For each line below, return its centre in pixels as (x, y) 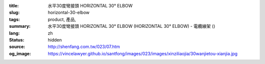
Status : (17, 40)
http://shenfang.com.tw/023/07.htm (84, 47)
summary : (20, 26)
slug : (14, 13)
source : (17, 47)
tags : (14, 19)
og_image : (20, 53)
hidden (55, 40)
